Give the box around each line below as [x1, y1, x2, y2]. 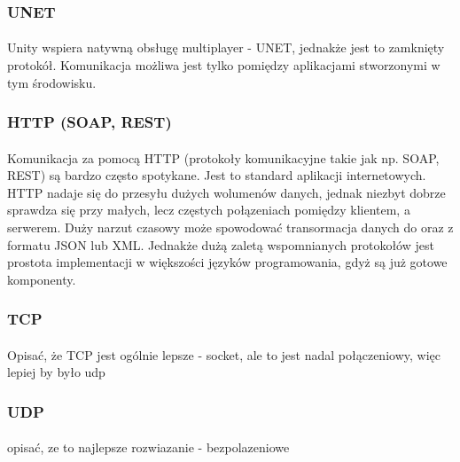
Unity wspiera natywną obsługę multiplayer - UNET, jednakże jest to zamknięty [7, 38, 445, 57]
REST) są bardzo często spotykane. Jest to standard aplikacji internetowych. [7, 166, 426, 184]
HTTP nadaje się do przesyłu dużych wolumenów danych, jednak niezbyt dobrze [7, 183, 446, 201]
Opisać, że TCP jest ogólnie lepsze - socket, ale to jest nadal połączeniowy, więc [7, 345, 441, 364]
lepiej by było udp [7, 363, 105, 381]
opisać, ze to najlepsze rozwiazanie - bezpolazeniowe [7, 438, 290, 457]
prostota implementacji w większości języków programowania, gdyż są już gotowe [7, 253, 448, 271]
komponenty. [7, 270, 76, 288]
